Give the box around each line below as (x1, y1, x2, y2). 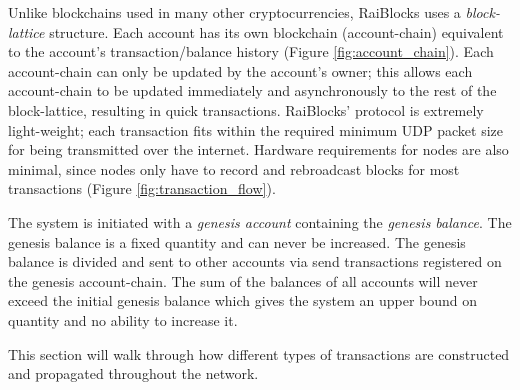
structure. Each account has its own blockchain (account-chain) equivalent (49, 21, 504, 42)
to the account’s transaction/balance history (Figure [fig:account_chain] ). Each (8, 41, 494, 62)
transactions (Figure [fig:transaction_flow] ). (8, 178, 276, 199)
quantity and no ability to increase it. (8, 309, 238, 330)
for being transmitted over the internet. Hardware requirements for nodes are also (8, 139, 509, 160)
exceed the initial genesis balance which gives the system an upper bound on (8, 290, 478, 311)
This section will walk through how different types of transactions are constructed (8, 343, 510, 364)
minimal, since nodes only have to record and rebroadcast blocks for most (8, 158, 460, 179)
